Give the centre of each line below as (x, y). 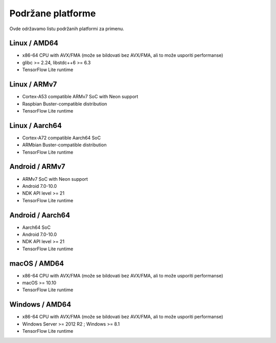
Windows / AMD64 (40, 305)
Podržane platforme (53, 13)
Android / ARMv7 (37, 167)
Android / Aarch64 (40, 215)
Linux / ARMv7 (33, 84)
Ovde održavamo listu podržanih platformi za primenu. (67, 29)
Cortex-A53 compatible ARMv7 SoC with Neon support (80, 97)
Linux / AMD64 (34, 43)
